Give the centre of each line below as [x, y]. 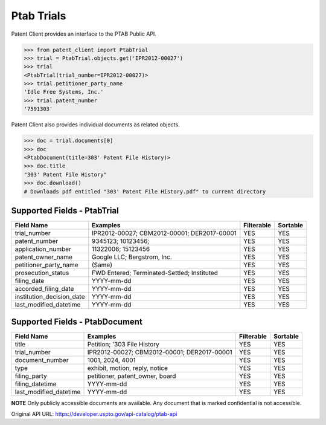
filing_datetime [36, 384]
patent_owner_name [43, 257]
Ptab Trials [39, 16]
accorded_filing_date [44, 289]
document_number [42, 360]
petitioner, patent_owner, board [132, 376]
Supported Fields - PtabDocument [77, 321]
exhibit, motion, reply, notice [128, 368]
